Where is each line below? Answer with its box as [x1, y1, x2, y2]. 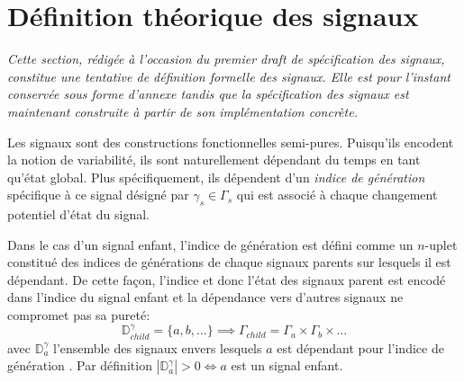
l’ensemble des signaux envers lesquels [53, 338, 262, 357]
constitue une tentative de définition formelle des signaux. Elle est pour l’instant [7, 67, 450, 85]
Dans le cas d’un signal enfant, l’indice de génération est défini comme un [7, 235, 414, 253]
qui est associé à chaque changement [236, 185, 438, 204]
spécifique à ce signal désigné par [7, 185, 189, 204]
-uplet [424, 235, 458, 253]
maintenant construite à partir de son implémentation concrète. [7, 102, 358, 120]
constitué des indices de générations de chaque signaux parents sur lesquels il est [7, 253, 451, 271]
